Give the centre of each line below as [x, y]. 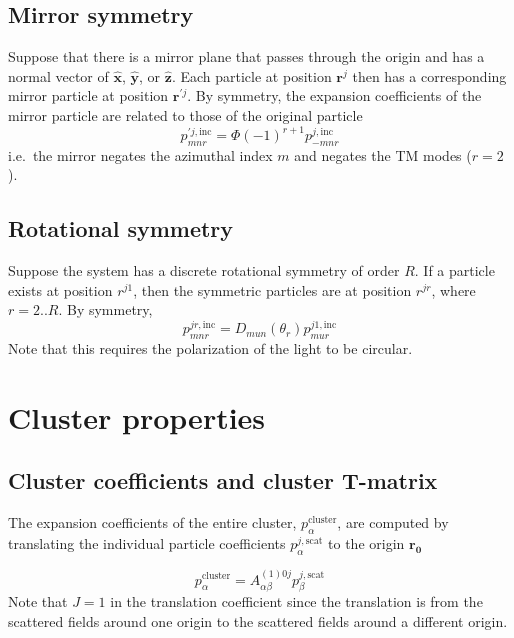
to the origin [366, 542]
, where [453, 289]
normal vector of [58, 75]
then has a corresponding [429, 75]
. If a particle [454, 270]
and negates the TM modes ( [383, 154]
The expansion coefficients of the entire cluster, [152, 522]
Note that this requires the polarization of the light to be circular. [210, 347]
